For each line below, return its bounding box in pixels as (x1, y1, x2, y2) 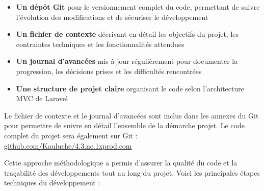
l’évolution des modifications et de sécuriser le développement (16, 11, 208, 22)
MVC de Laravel (16, 93, 68, 104)
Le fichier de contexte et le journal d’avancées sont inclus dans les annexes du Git (4, 110, 259, 121)
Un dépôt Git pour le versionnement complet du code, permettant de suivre (16, 2, 260, 12)
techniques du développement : (4, 177, 100, 188)
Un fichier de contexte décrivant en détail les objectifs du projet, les (16, 29, 239, 39)
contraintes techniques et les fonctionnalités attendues (16, 38, 184, 49)
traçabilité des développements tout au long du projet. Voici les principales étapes (4, 167, 260, 178)
